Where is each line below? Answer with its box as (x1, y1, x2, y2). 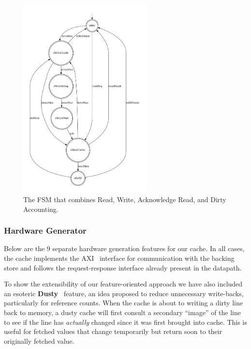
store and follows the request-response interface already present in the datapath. (4, 262, 242, 272)
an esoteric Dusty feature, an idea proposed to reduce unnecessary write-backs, (4, 288, 244, 298)
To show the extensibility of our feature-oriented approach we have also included (4, 279, 243, 289)
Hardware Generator (4, 224, 87, 237)
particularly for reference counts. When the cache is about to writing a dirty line (4, 298, 243, 308)
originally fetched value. (4, 335, 74, 346)
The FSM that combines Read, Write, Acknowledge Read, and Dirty (23, 194, 226, 204)
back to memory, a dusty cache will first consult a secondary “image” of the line (4, 307, 241, 317)
